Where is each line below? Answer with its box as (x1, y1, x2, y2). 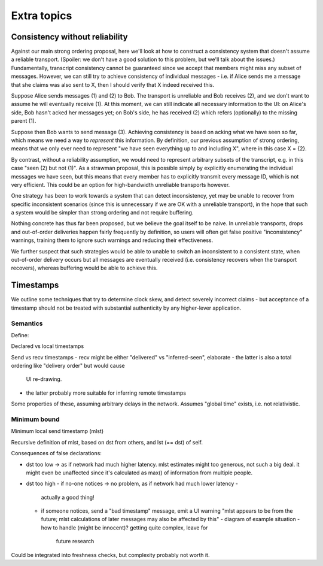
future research (56, 538, 95, 545)
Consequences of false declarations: (11, 450, 102, 457)
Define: (11, 331, 29, 338)
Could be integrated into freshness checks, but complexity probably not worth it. (11, 551, 210, 558)
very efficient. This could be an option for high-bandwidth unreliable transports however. (11, 181, 230, 188)
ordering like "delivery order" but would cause (11, 362, 125, 370)
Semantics (11, 319, 43, 328)
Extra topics (11, 9, 72, 22)
